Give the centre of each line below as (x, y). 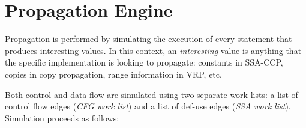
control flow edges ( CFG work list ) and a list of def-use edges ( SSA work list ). (148, 106)
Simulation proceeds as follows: (62, 117)
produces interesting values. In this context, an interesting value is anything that (153, 50)
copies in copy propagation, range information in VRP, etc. (113, 74)
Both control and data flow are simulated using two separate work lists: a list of (151, 94)
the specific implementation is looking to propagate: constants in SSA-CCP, (144, 62)
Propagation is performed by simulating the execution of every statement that (148, 39)
